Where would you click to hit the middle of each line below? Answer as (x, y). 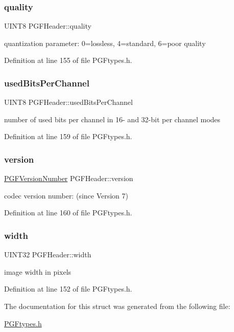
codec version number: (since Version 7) (66, 195)
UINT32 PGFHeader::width (48, 254)
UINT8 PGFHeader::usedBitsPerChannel (68, 102)
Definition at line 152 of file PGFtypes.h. (68, 289)
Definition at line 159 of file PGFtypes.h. (68, 136)
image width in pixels (38, 271)
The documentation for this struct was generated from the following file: (117, 306)
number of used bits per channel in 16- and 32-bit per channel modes (112, 119)
